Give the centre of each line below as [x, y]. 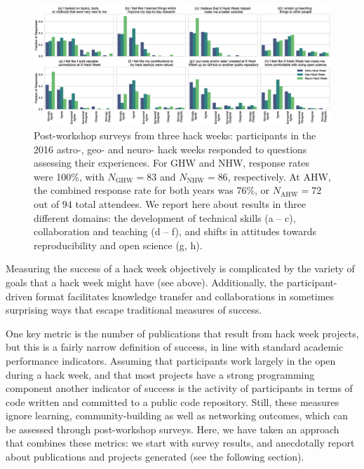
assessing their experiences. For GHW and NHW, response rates [172, 163]
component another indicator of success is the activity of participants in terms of [179, 388]
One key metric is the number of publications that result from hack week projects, [182, 333]
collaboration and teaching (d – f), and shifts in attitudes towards [175, 231]
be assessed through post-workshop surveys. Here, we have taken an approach [173, 429]
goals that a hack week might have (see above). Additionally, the [145, 282]
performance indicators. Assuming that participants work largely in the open [171, 360]
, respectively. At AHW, [279, 176]
